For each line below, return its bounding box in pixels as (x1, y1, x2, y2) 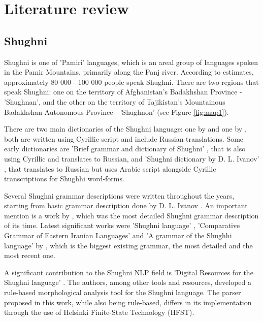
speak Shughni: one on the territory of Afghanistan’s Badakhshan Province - (4, 86, 242, 97)
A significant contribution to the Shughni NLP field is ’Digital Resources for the (4, 267, 253, 277)
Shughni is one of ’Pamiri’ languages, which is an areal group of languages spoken (4, 56, 258, 67)
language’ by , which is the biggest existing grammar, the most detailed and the (4, 240, 253, 250)
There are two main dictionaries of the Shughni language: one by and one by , (4, 123, 247, 134)
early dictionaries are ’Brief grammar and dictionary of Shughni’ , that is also (4, 143, 246, 154)
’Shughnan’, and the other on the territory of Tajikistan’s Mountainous (4, 96, 225, 107)
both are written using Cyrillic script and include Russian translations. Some (4, 133, 244, 144)
